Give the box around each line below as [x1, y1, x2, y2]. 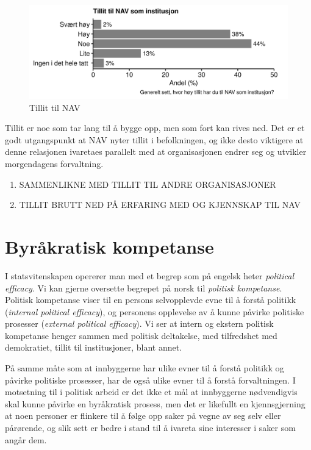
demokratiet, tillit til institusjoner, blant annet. [5, 341, 182, 354]
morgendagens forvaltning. [5, 157, 104, 170]
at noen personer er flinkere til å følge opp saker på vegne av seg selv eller [5, 409, 281, 422]
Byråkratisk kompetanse [5, 234, 214, 259]
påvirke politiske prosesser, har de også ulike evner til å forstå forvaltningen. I [5, 373, 296, 386]
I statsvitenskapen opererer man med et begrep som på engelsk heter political [5, 269, 295, 282]
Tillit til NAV [29, 101, 80, 113]
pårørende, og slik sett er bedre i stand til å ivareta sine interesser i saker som [5, 421, 296, 434]
